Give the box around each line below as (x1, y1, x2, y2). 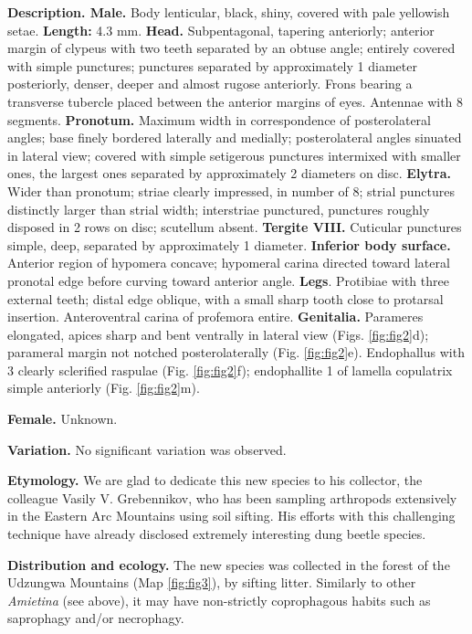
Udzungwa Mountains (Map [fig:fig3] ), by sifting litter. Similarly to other (7, 573, 416, 592)
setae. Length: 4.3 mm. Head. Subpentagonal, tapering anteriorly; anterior (7, 20, 435, 39)
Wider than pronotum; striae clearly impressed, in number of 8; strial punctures (7, 181, 455, 200)
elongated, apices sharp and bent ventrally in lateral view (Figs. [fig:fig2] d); (7, 324, 429, 343)
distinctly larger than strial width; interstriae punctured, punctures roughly (7, 199, 430, 218)
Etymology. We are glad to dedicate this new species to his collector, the (7, 470, 423, 490)
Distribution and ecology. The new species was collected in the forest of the (7, 555, 450, 574)
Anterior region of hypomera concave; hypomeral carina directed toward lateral (7, 253, 450, 272)
